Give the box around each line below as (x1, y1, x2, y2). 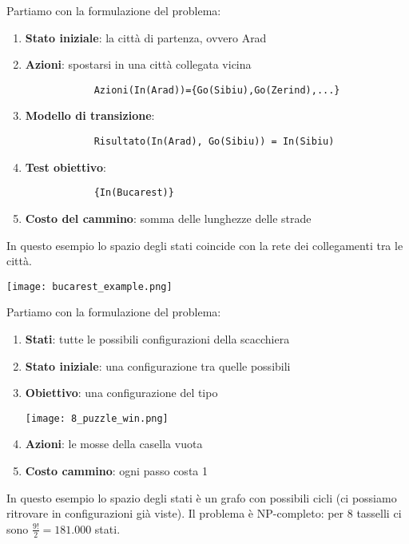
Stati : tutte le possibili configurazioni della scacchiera (25, 330, 290, 347)
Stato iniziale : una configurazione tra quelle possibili (25, 357, 291, 374)
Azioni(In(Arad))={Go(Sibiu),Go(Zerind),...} (93, 84, 340, 96)
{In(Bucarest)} (93, 187, 174, 199)
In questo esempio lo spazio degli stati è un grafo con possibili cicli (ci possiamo (6, 489, 397, 506)
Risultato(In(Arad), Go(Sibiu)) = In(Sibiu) (93, 136, 335, 148)
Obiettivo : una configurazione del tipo (25, 384, 218, 401)
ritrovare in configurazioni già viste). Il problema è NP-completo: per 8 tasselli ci (6, 505, 402, 522)
